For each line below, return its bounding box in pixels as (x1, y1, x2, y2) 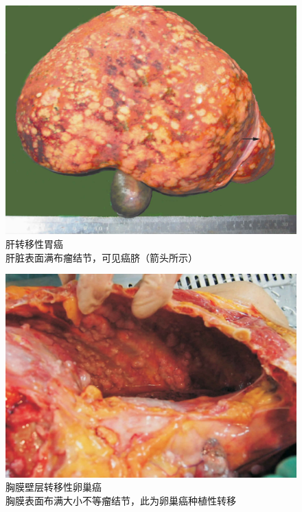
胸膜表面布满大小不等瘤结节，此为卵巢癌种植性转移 (5, 493, 236, 507)
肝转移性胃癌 (5, 236, 63, 251)
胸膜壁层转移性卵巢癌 (5, 480, 102, 494)
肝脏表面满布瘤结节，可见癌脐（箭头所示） (5, 250, 198, 264)
